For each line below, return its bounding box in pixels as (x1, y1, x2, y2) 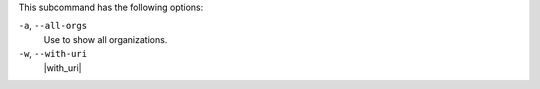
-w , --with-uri (18, 48, 88, 60)
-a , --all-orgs (18, 20, 88, 32)
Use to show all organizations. (43, 33, 168, 45)
